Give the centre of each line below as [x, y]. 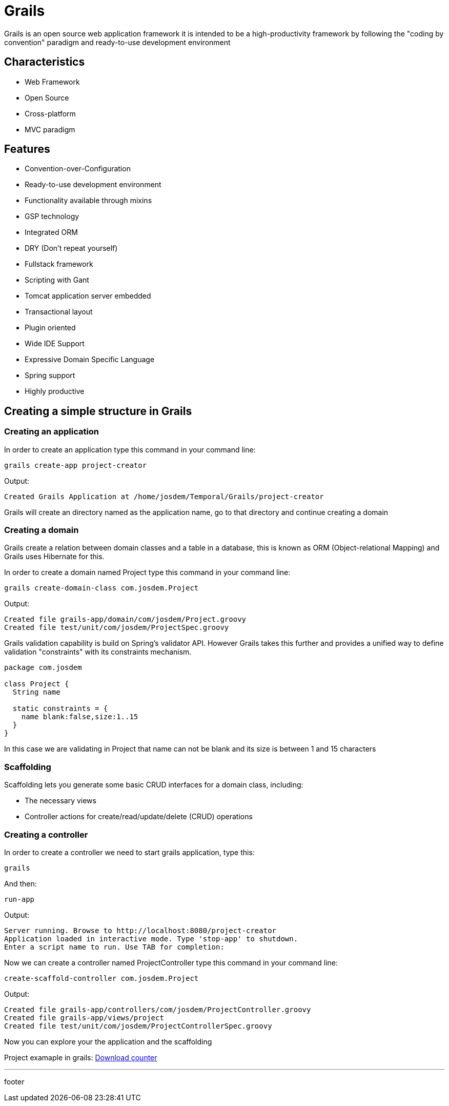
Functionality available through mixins [88, 201]
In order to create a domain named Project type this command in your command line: [147, 572]
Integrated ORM [51, 232]
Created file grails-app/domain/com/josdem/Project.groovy [125, 619]
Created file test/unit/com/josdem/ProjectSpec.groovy [117, 628]
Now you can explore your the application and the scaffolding [108, 1041]
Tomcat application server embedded [88, 296]
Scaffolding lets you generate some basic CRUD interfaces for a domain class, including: [154, 785]
